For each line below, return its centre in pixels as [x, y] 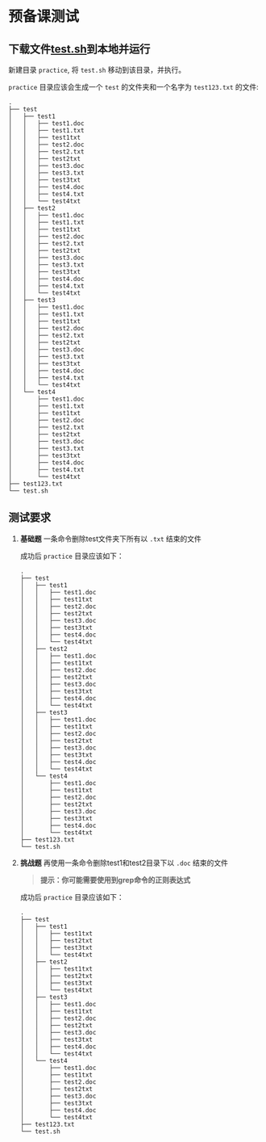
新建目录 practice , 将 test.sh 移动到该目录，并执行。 [97, 70]
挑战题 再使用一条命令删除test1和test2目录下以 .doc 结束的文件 [124, 863]
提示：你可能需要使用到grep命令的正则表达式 [115, 880]
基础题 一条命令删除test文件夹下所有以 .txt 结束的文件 [110, 539]
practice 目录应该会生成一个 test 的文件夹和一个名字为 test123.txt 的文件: [134, 87]
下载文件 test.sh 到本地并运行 [79, 49]
